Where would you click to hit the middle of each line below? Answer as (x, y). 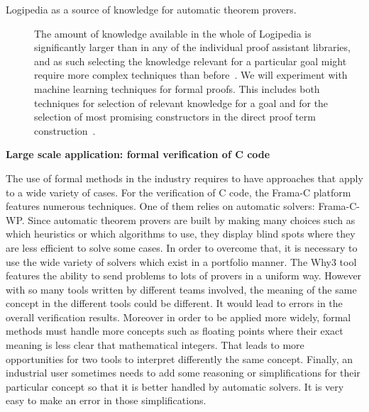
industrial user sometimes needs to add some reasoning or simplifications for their (183, 373)
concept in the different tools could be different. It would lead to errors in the (174, 303)
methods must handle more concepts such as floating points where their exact (175, 331)
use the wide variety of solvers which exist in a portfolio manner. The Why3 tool (181, 261)
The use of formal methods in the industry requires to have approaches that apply (184, 178)
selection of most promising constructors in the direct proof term (175, 117)
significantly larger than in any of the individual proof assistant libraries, (192, 47)
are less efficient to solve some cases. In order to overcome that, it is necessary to (182, 247)
